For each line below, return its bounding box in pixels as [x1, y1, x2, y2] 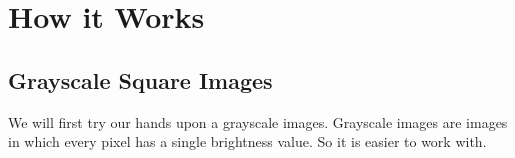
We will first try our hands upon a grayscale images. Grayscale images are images [8, 111, 508, 132]
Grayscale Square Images [8, 64, 273, 95]
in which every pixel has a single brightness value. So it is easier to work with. [8, 131, 487, 152]
